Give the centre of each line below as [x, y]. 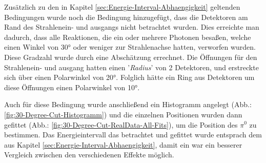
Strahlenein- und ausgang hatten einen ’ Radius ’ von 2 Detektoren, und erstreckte [131, 67]
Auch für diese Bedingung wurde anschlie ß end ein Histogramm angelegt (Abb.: [128, 104]
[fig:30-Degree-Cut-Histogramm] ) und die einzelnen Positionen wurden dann [123, 114]
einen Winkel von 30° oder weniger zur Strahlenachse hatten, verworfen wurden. [130, 47]
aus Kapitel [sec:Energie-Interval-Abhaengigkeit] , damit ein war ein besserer [123, 144]
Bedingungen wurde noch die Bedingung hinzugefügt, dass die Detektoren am [126, 17]
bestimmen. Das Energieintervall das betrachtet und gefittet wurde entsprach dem [133, 135]
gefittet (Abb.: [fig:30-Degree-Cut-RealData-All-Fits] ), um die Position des [121, 124]
